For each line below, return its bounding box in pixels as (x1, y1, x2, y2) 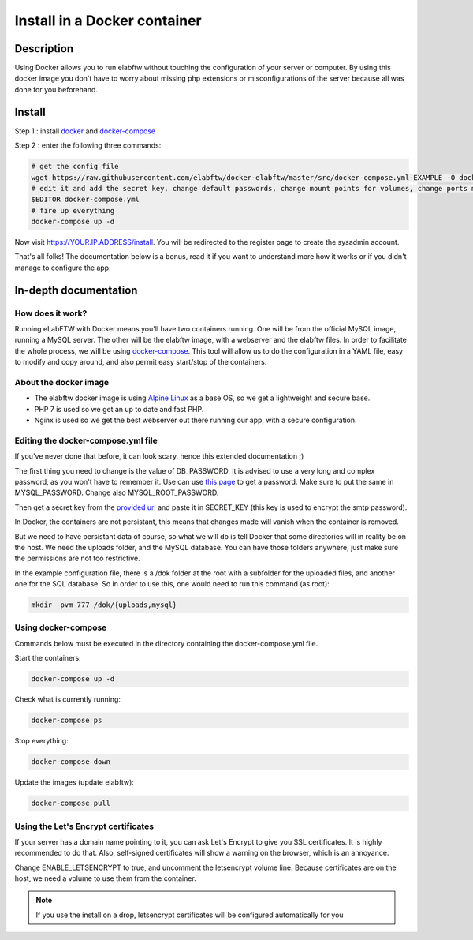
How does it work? (14, 308, 88, 319)
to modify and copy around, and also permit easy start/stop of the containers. (14, 358, 267, 367)
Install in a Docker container (14, 12, 202, 29)
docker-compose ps (31, 716, 102, 725)
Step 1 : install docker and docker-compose (14, 126, 156, 136)
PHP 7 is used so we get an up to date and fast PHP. (34, 404, 204, 414)
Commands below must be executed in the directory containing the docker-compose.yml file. (14, 639, 318, 648)
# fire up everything (31, 206, 115, 215)
